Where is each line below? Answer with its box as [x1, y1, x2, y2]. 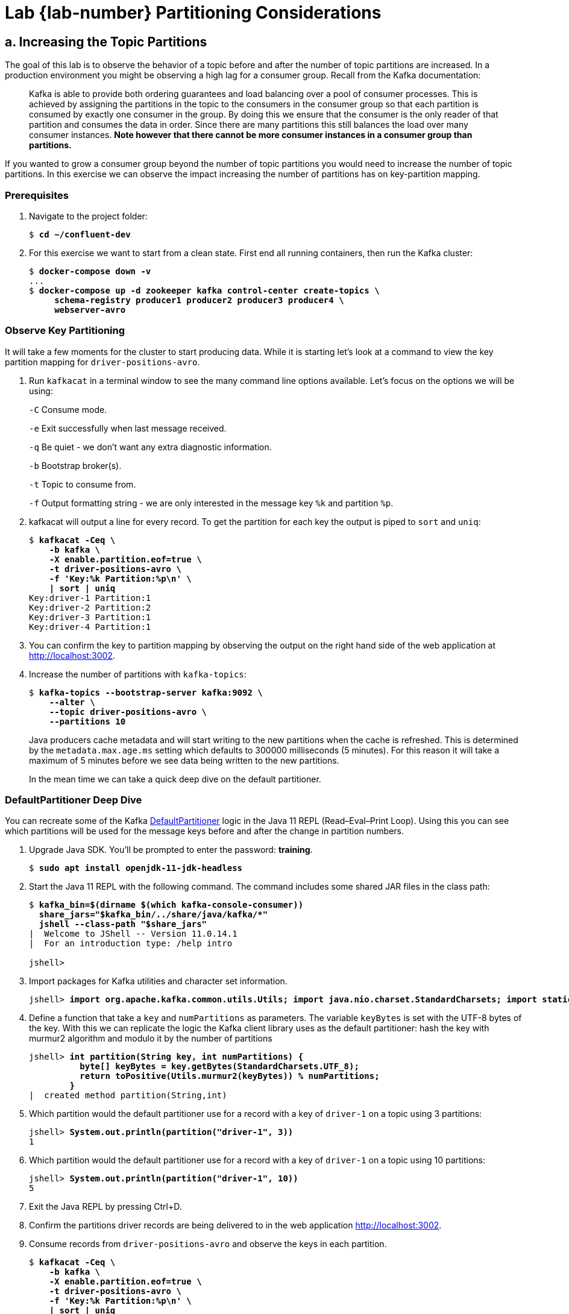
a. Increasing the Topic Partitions [5, 34, 207, 49]
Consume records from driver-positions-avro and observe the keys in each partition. [29, 1239, 387, 1250]
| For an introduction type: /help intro [29, 938, 233, 949]
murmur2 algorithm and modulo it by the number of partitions [29, 1033, 272, 1044]
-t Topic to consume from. [29, 479, 136, 489]
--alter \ [49, 697, 95, 707]
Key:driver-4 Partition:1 [29, 621, 151, 632]
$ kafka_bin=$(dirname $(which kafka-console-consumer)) [29, 900, 304, 910]
